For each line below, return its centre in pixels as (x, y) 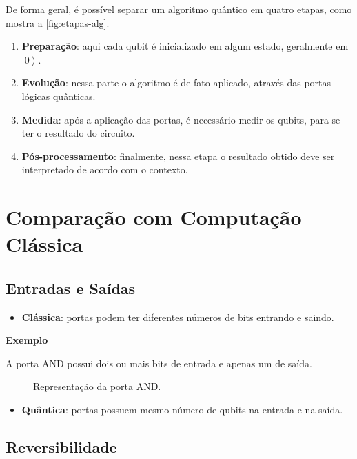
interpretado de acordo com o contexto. (105, 169)
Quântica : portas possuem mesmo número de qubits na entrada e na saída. (182, 410)
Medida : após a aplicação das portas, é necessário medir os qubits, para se (181, 119)
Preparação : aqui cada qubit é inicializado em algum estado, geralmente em (185, 46)
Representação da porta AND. (97, 386)
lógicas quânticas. (59, 96)
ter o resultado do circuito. (78, 133)
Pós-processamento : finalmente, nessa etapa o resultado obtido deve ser (178, 156)
